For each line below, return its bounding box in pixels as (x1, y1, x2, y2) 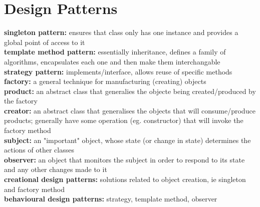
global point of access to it (4, 36, 85, 47)
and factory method (4, 183, 65, 194)
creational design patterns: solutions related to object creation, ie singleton (4, 174, 246, 184)
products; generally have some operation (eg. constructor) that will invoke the (4, 115, 243, 125)
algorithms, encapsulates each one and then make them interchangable (4, 56, 220, 66)
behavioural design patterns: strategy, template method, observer (4, 193, 217, 204)
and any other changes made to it (4, 164, 107, 174)
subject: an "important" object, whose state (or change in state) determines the (4, 134, 251, 145)
